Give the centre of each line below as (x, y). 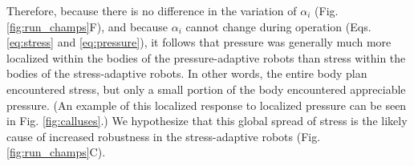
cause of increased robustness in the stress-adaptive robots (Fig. (164, 136)
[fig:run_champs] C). (56, 152)
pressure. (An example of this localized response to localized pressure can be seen (207, 105)
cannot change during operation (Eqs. (278, 26)
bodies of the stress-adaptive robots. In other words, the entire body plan (187, 73)
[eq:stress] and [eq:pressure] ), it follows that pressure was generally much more (199, 42)
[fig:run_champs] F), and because (87, 26)
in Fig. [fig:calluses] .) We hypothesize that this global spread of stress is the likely (207, 121)
